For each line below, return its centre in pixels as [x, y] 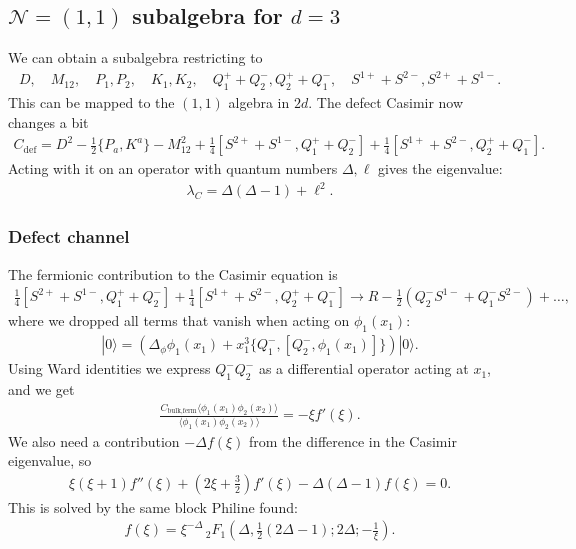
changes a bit [48, 121]
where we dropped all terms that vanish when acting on [179, 320]
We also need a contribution [94, 440]
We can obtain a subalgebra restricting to [135, 57]
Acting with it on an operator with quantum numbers [173, 168]
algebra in [259, 102]
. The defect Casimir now [386, 102]
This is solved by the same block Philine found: [153, 506]
